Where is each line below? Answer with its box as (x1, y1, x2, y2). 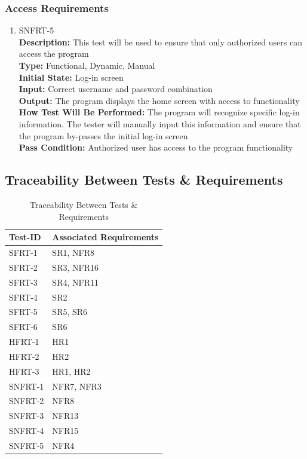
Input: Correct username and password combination (19, 82, 213, 95)
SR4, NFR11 (52, 276, 99, 288)
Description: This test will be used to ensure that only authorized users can (19, 35, 302, 48)
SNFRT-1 (9, 380, 44, 392)
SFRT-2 (9, 261, 38, 273)
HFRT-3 (9, 365, 39, 377)
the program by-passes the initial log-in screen (19, 129, 188, 142)
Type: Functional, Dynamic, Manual (19, 59, 155, 71)
